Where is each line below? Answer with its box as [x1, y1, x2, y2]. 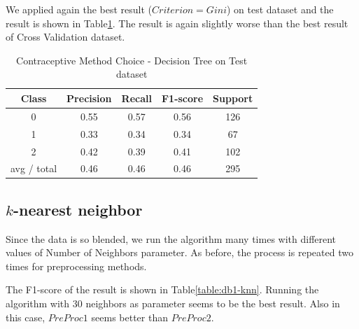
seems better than [91, 309, 168, 324]
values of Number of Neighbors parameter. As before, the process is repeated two [6, 245, 353, 260]
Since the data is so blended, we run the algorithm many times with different [6, 231, 337, 246]
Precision [66, 90, 112, 105]
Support [213, 90, 253, 105]
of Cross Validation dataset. [6, 29, 125, 44]
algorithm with [6, 296, 70, 311]
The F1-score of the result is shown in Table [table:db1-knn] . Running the [6, 282, 319, 297]
